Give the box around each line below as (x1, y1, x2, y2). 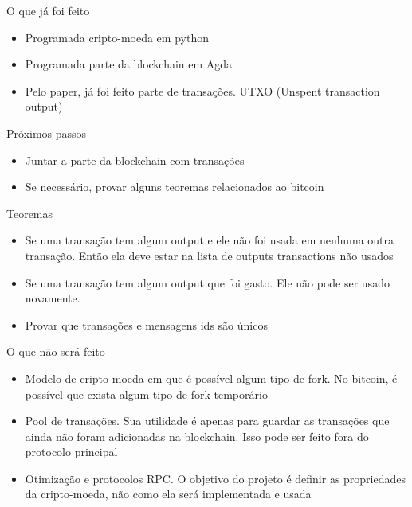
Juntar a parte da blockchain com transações (25, 151, 245, 168)
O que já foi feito (6, 2, 90, 18)
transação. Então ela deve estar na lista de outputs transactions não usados (25, 247, 394, 263)
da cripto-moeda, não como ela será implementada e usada (25, 486, 312, 502)
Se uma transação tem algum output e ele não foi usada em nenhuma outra (25, 232, 394, 248)
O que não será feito (6, 343, 105, 360)
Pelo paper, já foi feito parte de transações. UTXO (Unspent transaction (25, 82, 380, 99)
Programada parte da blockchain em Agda (25, 56, 233, 72)
